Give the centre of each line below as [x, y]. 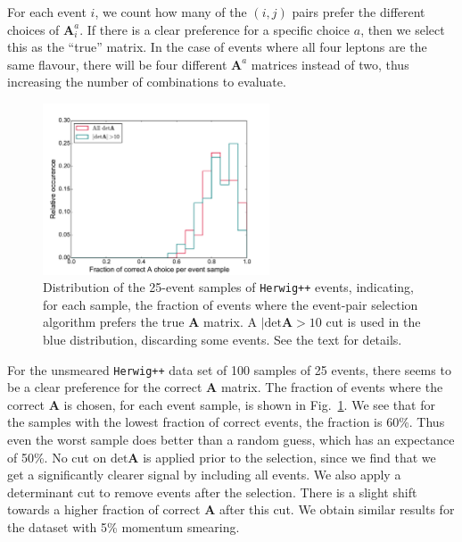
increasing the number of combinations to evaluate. [147, 82]
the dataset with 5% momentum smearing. [124, 526]
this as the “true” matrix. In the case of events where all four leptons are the [217, 47]
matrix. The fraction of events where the [332, 387]
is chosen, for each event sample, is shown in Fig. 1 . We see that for [249, 404]
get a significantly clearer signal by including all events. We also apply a [204, 475]
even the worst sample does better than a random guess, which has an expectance [231, 439]
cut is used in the [373, 322]
